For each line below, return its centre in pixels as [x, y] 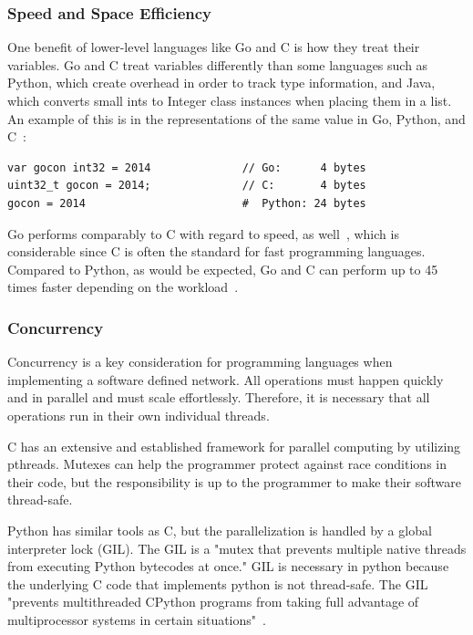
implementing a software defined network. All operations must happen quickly [226, 379]
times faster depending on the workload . [123, 287]
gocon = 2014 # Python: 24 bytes [187, 203]
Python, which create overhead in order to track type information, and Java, [221, 83]
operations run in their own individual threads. [139, 415]
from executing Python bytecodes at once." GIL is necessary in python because [228, 566]
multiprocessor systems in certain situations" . [137, 619]
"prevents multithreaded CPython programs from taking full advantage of [213, 602]
